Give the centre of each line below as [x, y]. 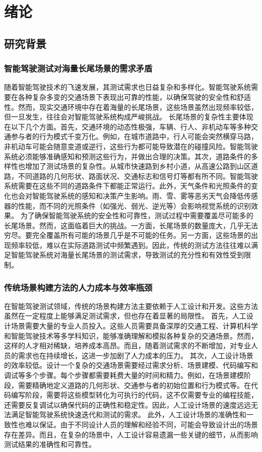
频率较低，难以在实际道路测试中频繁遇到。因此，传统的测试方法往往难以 [131, 245]
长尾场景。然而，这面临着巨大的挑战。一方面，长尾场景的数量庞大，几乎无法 [131, 225]
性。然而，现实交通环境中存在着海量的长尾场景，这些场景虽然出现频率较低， [131, 107]
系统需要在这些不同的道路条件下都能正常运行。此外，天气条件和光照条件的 [127, 186]
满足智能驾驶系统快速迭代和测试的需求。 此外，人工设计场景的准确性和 [128, 414]
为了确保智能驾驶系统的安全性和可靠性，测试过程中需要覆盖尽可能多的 [137, 215]
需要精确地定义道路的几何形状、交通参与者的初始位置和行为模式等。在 [134, 385]
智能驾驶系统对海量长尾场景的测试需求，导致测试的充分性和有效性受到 [127, 255]
